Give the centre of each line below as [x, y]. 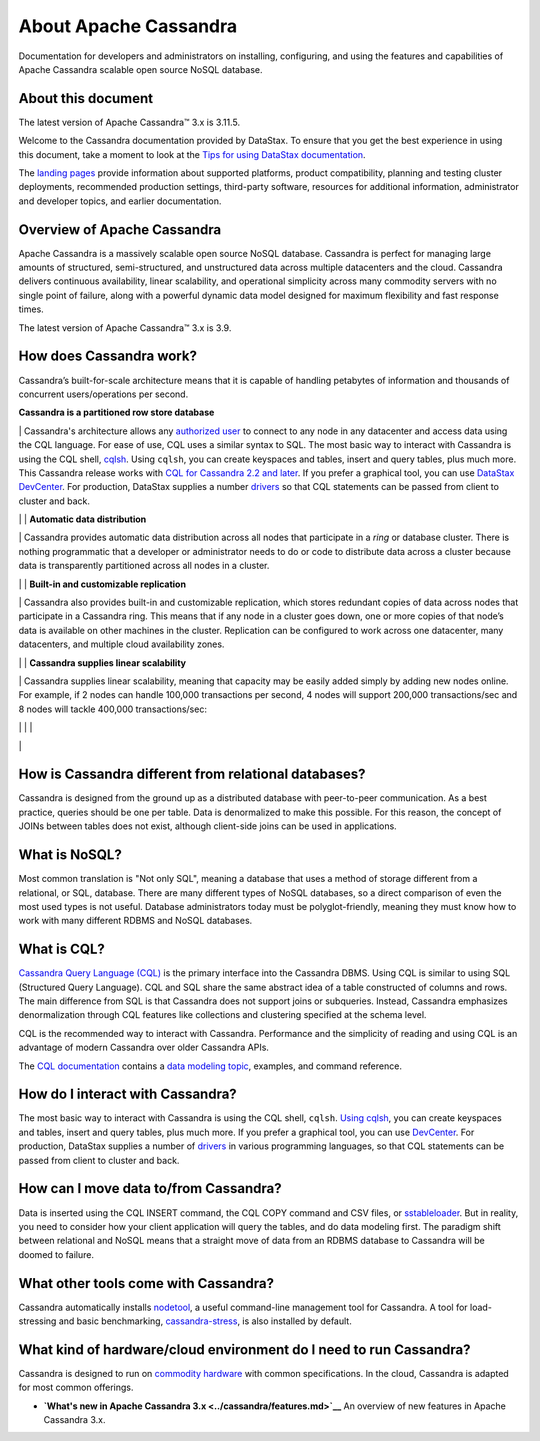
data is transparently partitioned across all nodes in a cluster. [144, 566]
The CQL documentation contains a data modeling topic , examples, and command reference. [210, 1066]
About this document [86, 98]
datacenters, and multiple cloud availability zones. [121, 644]
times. [31, 309]
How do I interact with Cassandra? [127, 1094]
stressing [37, 1321]
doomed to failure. [56, 1254]
